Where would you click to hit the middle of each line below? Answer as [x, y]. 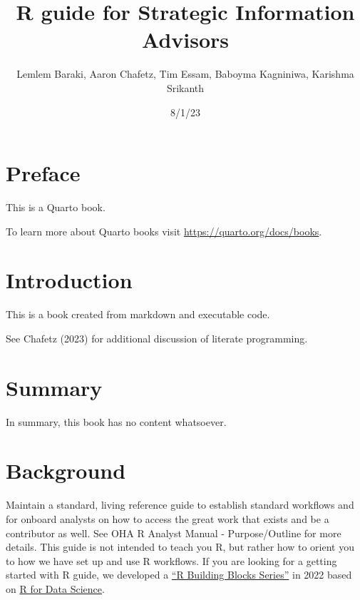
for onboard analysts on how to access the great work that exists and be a [168, 518]
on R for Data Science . [55, 588]
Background [66, 471]
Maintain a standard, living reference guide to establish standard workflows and [180, 505]
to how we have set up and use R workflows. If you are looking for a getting [171, 560]
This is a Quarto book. [56, 207]
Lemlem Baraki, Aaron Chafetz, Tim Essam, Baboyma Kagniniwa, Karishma [185, 74]
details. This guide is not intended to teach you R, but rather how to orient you [180, 547]
